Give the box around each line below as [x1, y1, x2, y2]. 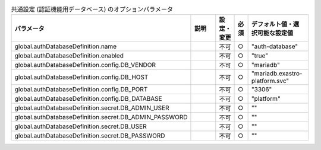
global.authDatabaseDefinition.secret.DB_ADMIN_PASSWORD [14, 113, 188, 122]
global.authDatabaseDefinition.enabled [14, 52, 124, 60]
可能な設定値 [257, 29, 294, 37]
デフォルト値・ [251, 20, 294, 28]
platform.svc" [251, 77, 289, 85]
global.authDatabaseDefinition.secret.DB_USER [14, 122, 147, 130]
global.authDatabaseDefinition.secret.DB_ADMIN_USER [14, 104, 169, 112]
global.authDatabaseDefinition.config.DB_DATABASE [14, 95, 163, 103]
